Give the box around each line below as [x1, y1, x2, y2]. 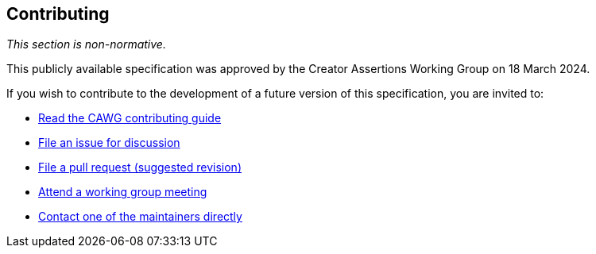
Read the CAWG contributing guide [38, 111, 222, 125]
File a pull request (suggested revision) [38, 160, 242, 175]
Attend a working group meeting [38, 185, 207, 199]
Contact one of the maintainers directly [38, 210, 242, 224]
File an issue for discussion [38, 136, 180, 150]
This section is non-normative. [6, 37, 166, 52]
